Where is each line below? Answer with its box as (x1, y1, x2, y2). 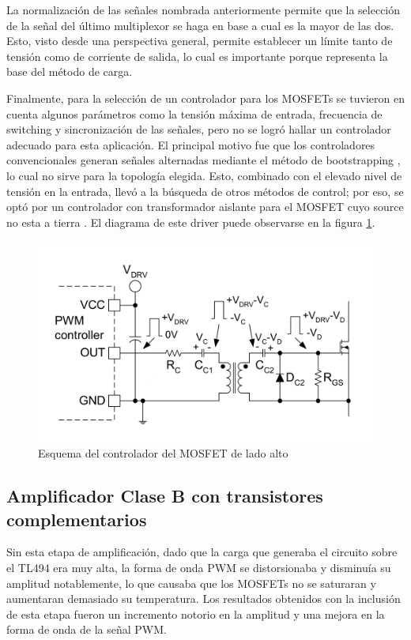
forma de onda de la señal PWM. (6, 621, 167, 638)
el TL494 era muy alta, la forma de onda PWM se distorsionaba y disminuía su (6, 559, 391, 576)
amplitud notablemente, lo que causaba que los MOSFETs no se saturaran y (6, 574, 376, 591)
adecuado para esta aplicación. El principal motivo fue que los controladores (6, 136, 375, 152)
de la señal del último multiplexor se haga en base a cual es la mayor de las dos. (6, 17, 394, 33)
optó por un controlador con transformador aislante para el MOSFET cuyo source (6, 198, 404, 215)
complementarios (6, 506, 147, 531)
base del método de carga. (6, 63, 133, 80)
